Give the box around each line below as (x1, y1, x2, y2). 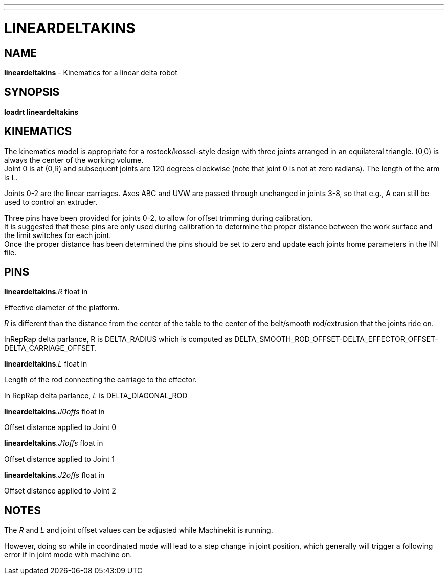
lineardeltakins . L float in (4, 359, 87, 369)
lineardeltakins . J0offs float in (4, 407, 105, 416)
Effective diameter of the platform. (4, 303, 120, 312)
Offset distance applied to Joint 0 (4, 423, 117, 432)
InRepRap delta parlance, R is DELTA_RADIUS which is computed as (4, 335, 233, 344)
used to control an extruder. (4, 197, 98, 206)
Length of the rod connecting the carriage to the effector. (4, 375, 197, 384)
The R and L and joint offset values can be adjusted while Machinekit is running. (4, 526, 273, 535)
